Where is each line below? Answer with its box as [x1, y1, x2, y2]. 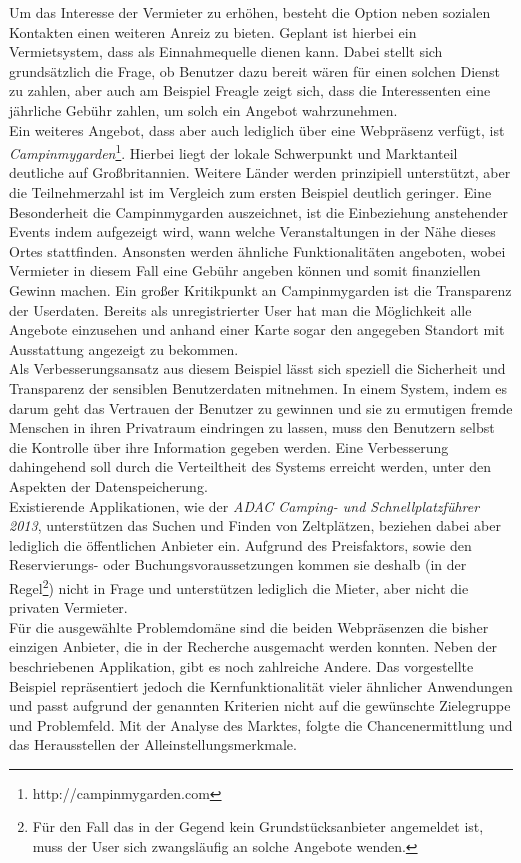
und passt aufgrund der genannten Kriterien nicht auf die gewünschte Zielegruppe [9, 695, 511, 716]
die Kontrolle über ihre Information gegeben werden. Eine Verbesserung [9, 436, 449, 457]
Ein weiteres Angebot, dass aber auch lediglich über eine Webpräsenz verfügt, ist [9, 119, 505, 140]
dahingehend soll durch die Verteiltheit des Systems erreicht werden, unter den [9, 456, 491, 477]
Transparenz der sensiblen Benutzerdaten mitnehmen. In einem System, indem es [9, 377, 508, 398]
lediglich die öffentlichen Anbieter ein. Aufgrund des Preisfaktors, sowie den [9, 534, 472, 555]
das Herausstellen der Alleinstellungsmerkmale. [9, 734, 297, 755]
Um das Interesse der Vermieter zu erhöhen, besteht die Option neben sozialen [9, 2, 491, 22]
